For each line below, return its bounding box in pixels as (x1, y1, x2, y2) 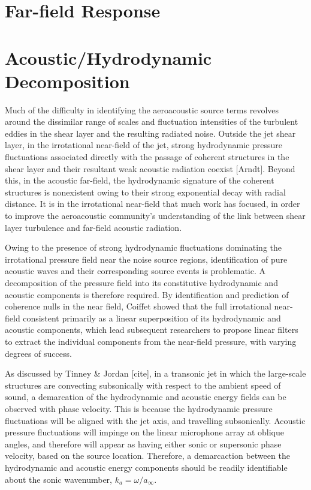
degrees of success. (5, 347, 72, 359)
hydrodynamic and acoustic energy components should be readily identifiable (5, 461, 288, 473)
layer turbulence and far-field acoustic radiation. (5, 221, 182, 233)
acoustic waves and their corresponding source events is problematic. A (5, 264, 266, 277)
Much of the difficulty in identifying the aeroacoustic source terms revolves (5, 103, 279, 116)
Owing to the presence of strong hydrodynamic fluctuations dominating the (5, 241, 282, 254)
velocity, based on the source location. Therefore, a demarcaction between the (5, 449, 290, 462)
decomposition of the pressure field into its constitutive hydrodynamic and (5, 276, 278, 288)
